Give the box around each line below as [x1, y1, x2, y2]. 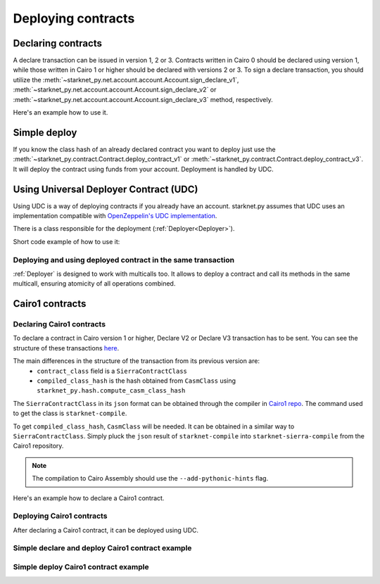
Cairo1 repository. [13, 442, 64, 450]
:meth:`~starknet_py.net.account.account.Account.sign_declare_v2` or [13, 85, 217, 94]
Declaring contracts [13, 37, 102, 49]
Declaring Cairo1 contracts [13, 319, 106, 329]
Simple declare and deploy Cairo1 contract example [13, 543, 192, 553]
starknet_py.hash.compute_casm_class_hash [37, 387, 186, 395]
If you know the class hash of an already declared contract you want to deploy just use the [13, 145, 276, 153]
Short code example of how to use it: [13, 237, 120, 246]
